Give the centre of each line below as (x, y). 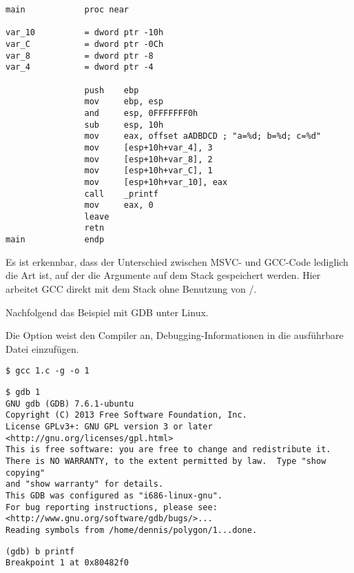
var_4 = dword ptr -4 (80, 67)
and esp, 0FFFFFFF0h (141, 113)
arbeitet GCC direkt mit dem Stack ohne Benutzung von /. (131, 288)
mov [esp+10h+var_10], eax (156, 182)
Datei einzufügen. (42, 348)
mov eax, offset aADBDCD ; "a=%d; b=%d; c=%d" (203, 136)
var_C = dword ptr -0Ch (85, 44)
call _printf (121, 194)
